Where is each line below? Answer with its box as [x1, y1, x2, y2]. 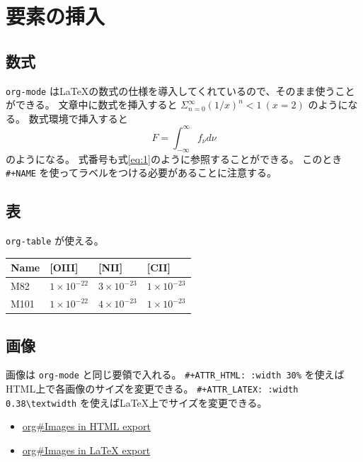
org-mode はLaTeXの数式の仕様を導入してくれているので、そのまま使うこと [6, 83, 355, 98]
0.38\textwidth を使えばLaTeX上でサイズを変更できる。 [6, 395, 267, 410]
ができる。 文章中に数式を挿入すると [6, 97, 178, 112]
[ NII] [98, 260, 123, 275]
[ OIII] [50, 260, 79, 275]
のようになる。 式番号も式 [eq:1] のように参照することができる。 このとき [6, 151, 342, 166]
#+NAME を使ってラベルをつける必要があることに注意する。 [6, 165, 277, 180]
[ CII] [146, 260, 171, 275]
